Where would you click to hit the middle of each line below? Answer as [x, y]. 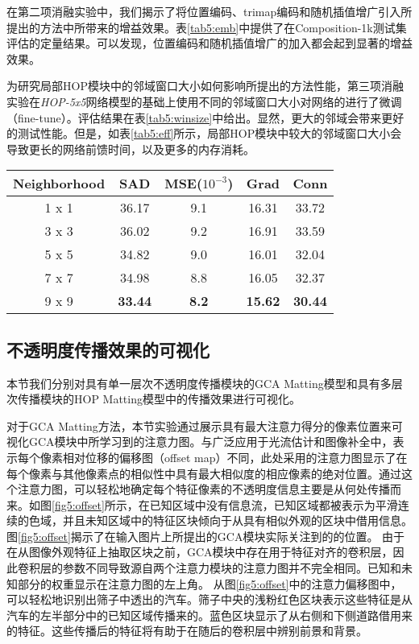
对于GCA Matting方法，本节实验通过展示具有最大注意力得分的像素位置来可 [205, 425]
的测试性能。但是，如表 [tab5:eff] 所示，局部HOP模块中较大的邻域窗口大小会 [204, 133]
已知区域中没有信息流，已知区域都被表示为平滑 [274, 504]
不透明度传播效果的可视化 [108, 349]
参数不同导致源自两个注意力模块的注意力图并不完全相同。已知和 [232, 568]
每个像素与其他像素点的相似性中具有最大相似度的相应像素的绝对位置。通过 [204, 473]
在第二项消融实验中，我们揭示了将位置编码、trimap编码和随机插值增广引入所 [209, 11]
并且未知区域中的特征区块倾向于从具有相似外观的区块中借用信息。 [237, 520]
